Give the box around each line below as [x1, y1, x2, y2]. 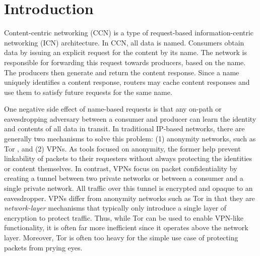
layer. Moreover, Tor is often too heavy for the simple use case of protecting [4, 232, 238, 242]
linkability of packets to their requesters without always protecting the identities [4, 153, 252, 164]
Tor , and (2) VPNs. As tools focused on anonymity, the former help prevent [4, 143, 241, 153]
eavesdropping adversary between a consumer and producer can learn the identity [4, 113, 256, 124]
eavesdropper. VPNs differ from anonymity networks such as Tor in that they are [4, 192, 255, 203]
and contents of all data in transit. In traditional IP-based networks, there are [4, 123, 245, 134]
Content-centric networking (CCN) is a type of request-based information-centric [4, 27, 254, 38]
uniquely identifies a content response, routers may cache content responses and [4, 77, 250, 87]
